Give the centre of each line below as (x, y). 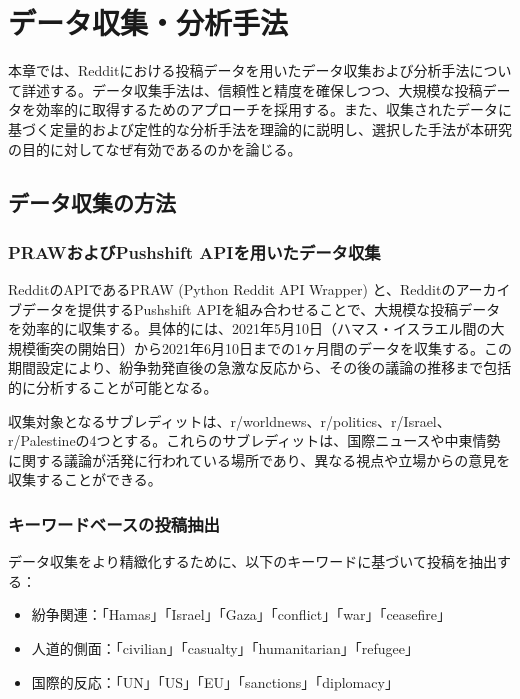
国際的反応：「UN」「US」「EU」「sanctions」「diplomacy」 (215, 681)
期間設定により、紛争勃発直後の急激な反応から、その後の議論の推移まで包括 (260, 367)
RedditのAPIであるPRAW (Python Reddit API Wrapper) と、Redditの (232, 289)
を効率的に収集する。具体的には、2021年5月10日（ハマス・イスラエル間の (249, 328)
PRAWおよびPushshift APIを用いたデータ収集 (194, 251)
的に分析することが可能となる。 (113, 387)
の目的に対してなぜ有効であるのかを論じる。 (155, 148)
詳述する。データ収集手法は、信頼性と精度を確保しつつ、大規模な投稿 (252, 89)
